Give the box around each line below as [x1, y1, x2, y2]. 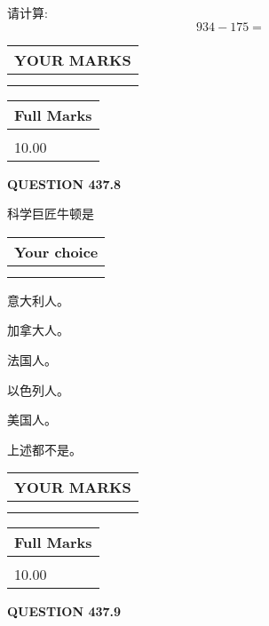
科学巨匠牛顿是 [7, 204, 94, 223]
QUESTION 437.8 [7, 174, 122, 193]
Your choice [14, 241, 99, 262]
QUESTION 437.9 [7, 602, 122, 621]
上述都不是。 [7, 440, 82, 458]
